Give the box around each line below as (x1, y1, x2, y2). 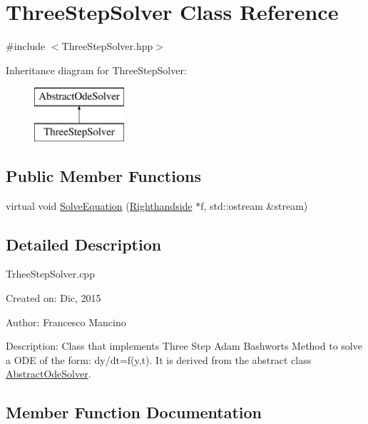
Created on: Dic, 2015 (6, 291, 101, 306)
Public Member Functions (6, 164, 201, 186)
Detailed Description (6, 233, 162, 255)
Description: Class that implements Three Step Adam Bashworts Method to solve (6, 338, 362, 353)
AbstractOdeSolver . (6, 366, 91, 381)
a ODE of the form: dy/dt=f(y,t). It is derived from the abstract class (6, 352, 312, 367)
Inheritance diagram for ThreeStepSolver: (6, 62, 187, 77)
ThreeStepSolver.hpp (61, 39, 153, 54)
